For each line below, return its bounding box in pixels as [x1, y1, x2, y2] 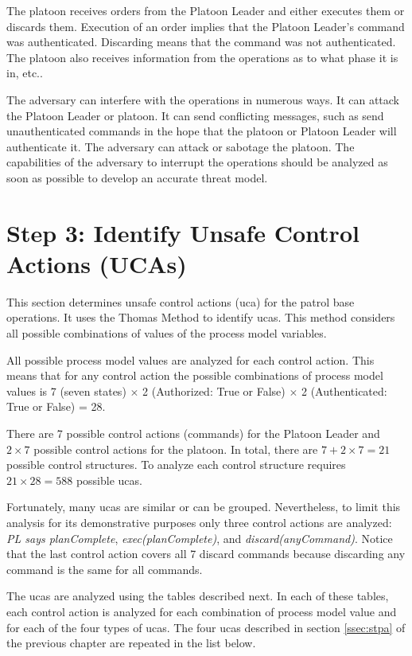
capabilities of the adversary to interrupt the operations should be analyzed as [6, 154, 388, 170]
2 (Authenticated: [301, 382, 387, 399]
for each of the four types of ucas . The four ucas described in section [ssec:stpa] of [6, 619, 406, 635]
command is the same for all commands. [6, 560, 203, 577]
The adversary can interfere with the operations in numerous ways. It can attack [6, 91, 400, 107]
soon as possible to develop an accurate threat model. [6, 169, 268, 185]
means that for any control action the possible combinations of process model [6, 367, 383, 384]
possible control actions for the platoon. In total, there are [33, 440, 318, 457]
